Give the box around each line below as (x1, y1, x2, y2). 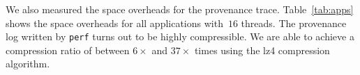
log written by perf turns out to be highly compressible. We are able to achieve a (6, 29, 354, 44)
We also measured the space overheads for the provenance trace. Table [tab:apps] (6, 2, 354, 16)
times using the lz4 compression (194, 42, 330, 57)
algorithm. (6, 56, 50, 71)
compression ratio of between (6, 42, 130, 57)
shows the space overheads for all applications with (6, 15, 223, 30)
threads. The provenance (241, 15, 347, 30)
